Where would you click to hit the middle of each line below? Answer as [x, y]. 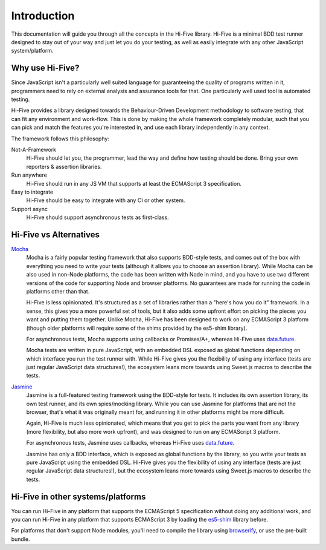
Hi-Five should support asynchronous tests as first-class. [97, 217]
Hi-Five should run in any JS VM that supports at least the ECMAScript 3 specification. [134, 183]
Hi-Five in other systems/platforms [78, 496]
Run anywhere [29, 175]
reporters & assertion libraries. [64, 166]
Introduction [43, 16]
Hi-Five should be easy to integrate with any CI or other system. [106, 200]
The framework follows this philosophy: [60, 139]
